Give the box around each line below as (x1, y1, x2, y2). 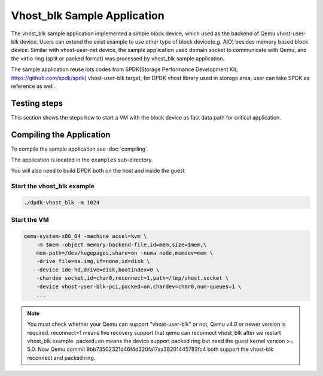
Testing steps (11, 98, 63, 108)
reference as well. (11, 82, 56, 90)
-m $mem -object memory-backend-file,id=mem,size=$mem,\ (36, 241, 207, 248)
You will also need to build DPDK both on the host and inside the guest (11, 167, 185, 175)
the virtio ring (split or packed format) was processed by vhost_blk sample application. (11, 54, 225, 62)
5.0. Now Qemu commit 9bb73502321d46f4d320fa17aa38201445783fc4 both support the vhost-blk (27, 346, 274, 353)
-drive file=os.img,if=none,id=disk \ (36, 258, 150, 265)
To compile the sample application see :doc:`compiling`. (11, 145, 149, 152)
